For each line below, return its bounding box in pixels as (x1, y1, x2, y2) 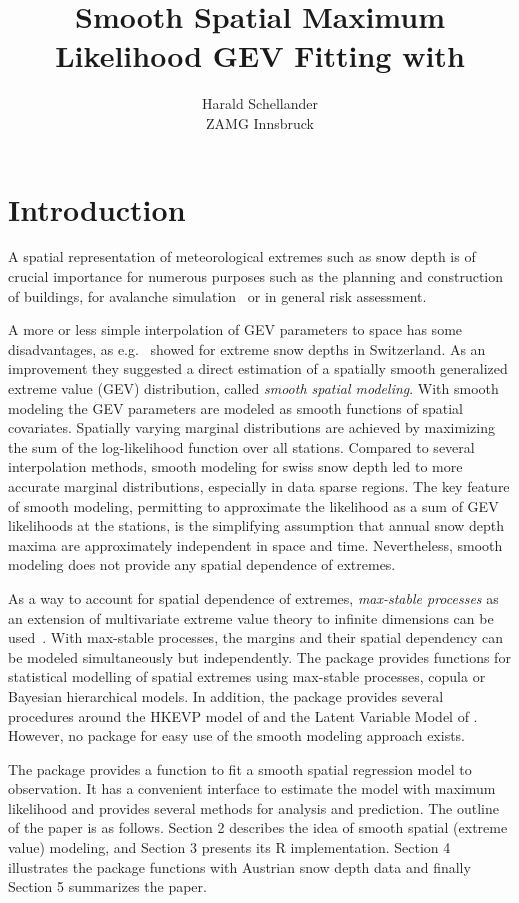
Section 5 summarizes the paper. (8, 876, 207, 897)
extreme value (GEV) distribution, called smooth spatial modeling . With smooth (8, 378, 499, 398)
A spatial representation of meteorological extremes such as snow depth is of (8, 246, 476, 267)
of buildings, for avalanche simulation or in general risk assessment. (8, 285, 427, 306)
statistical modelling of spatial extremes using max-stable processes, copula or (8, 666, 486, 687)
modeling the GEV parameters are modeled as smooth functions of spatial (8, 397, 464, 418)
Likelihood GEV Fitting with (55, 35, 465, 76)
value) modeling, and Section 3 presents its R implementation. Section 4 (8, 837, 451, 858)
